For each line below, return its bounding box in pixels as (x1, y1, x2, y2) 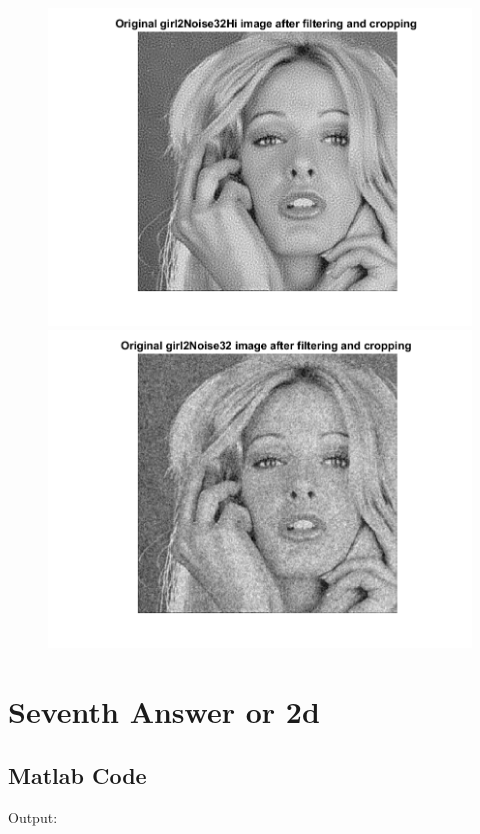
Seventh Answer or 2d (8, 691, 320, 732)
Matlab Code (8, 759, 147, 790)
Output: (8, 806, 58, 827)
